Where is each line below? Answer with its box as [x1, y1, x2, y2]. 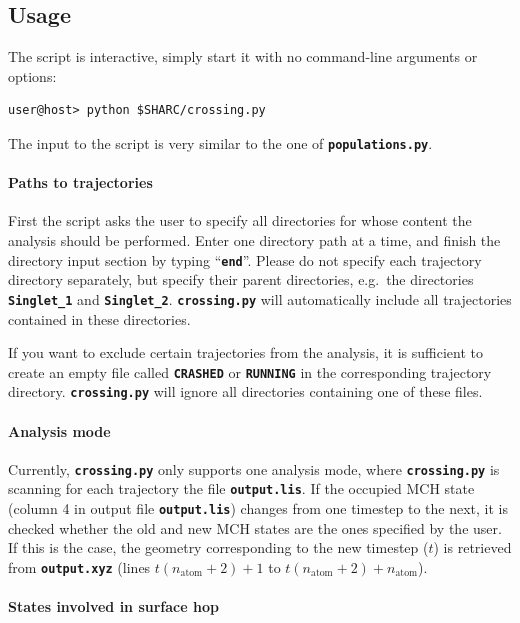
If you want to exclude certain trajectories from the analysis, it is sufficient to [8, 342, 483, 363]
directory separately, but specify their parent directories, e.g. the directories [8, 269, 474, 290]
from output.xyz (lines [8, 556, 151, 577]
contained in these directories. [8, 308, 191, 329]
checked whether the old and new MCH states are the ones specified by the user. [8, 517, 502, 538]
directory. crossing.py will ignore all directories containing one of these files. [8, 381, 483, 402]
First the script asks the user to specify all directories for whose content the [8, 210, 472, 231]
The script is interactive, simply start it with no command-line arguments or [8, 46, 478, 67]
